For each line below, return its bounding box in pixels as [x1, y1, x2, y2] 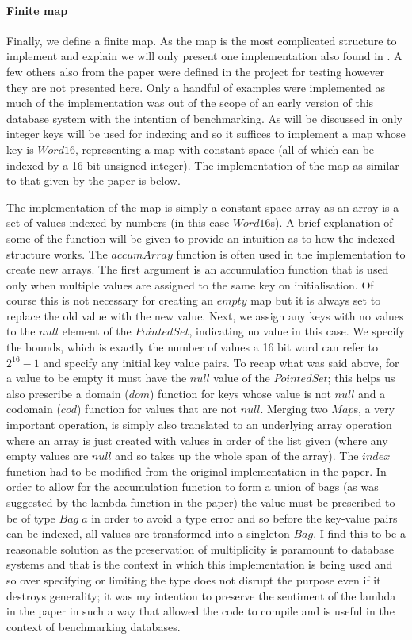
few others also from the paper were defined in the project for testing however [6, 63, 384, 79]
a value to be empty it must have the [6, 370, 187, 386]
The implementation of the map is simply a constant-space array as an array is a [6, 198, 399, 215]
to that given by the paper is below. [6, 172, 181, 189]
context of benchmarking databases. [6, 618, 181, 634]
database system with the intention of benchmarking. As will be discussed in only [6, 109, 402, 126]
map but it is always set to [250, 292, 381, 309]
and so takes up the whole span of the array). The [115, 447, 359, 464]
